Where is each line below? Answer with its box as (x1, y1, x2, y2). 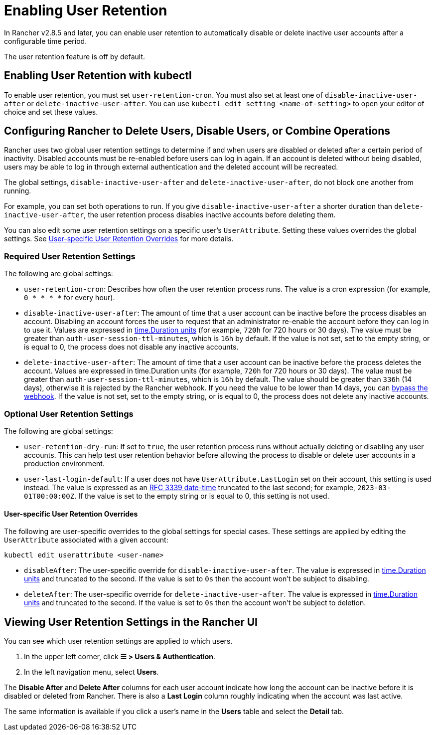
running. (4, 186, 31, 195)
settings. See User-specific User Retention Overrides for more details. (4, 234, 234, 243)
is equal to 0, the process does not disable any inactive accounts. (24, 343, 239, 352)
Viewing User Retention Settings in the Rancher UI (4, 615, 258, 628)
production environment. (24, 459, 105, 468)
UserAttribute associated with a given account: (4, 536, 168, 545)
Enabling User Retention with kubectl (4, 69, 192, 82)
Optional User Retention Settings (4, 408, 134, 419)
